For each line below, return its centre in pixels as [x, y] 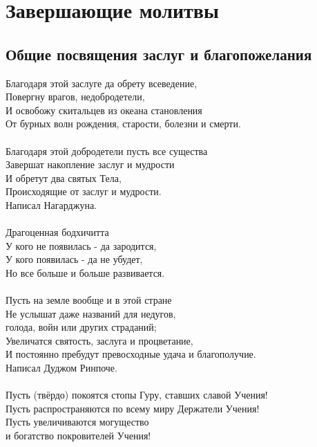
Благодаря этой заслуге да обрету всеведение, [102, 83]
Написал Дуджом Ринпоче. [61, 368]
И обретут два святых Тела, [64, 177]
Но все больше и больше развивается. [85, 272]
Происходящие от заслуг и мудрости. [84, 191]
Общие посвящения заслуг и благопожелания [159, 54]
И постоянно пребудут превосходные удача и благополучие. [131, 354]
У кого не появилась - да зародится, [81, 245]
